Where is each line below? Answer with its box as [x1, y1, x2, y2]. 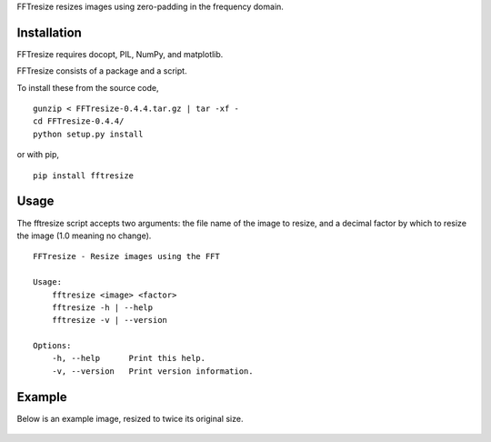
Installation [16, 25, 82, 40]
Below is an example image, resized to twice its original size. [16, 413, 244, 424]
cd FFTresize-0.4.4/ [33, 116, 125, 126]
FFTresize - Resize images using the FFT [33, 251, 220, 262]
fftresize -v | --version [51, 315, 168, 326]
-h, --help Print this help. [51, 353, 206, 364]
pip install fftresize [33, 170, 135, 181]
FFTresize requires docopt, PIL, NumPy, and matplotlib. [16, 48, 224, 59]
